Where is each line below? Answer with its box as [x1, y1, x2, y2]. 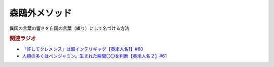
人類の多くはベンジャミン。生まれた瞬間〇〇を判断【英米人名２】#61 [22, 53, 167, 59]
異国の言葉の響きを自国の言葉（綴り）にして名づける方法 [9, 25, 129, 31]
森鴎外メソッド [9, 8, 72, 19]
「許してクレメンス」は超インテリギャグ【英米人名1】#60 [22, 46, 144, 52]
